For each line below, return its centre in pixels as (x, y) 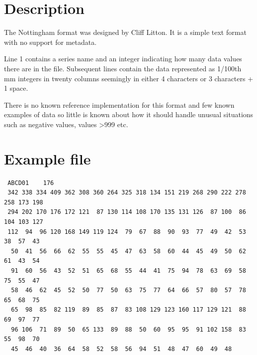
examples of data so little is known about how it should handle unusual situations (129, 114)
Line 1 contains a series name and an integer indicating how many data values (123, 59)
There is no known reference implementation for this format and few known (119, 104)
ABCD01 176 (31, 183)
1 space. (16, 88)
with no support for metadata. (50, 42)
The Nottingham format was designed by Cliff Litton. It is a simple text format (125, 32)
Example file (47, 158)
